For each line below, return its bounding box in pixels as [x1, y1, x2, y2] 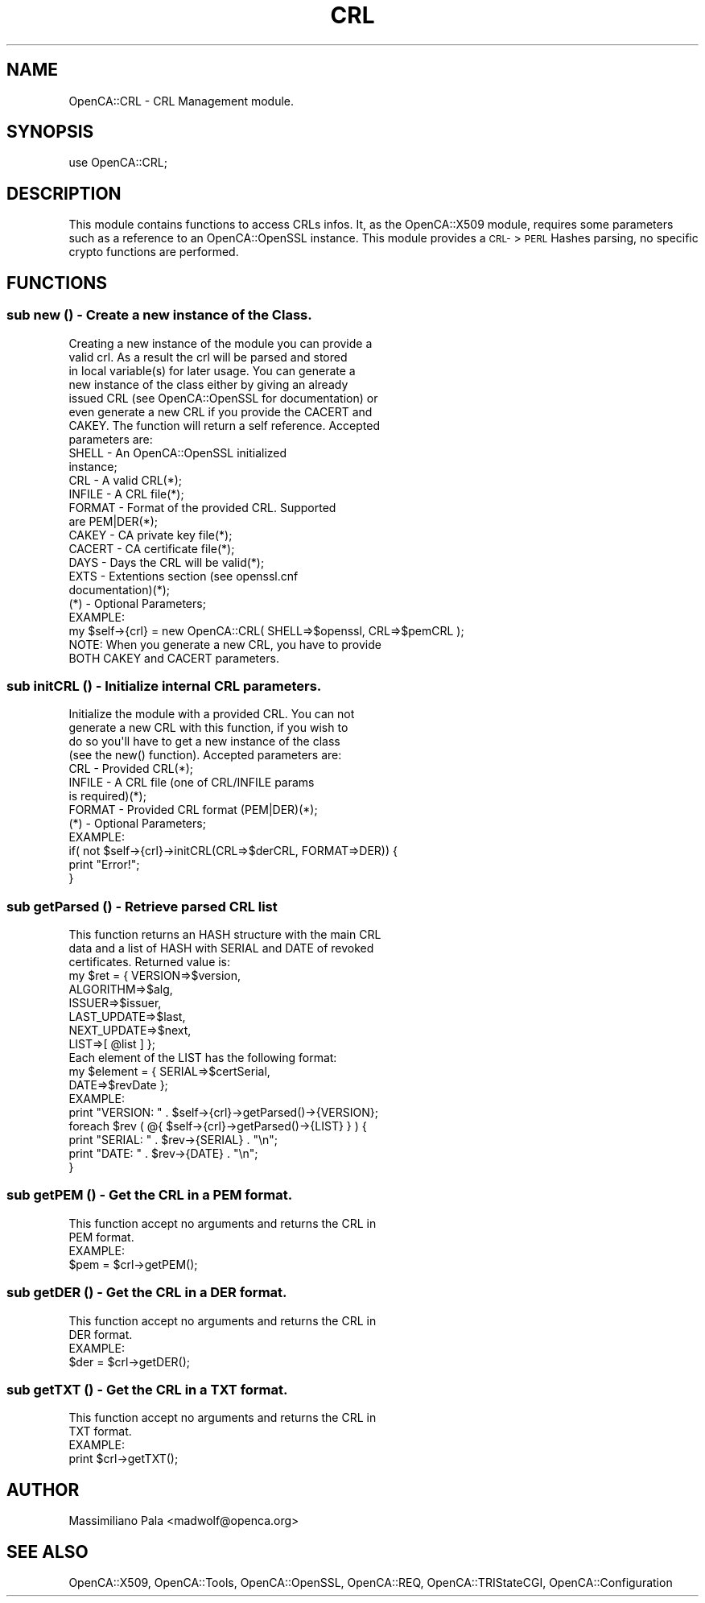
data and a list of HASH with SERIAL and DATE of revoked [68, 941, 374, 955]
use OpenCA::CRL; [68, 155, 167, 170]
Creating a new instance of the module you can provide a [68, 336, 373, 350]
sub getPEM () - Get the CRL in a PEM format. [6, 1187, 293, 1204]
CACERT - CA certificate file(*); [68, 541, 235, 556]
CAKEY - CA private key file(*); [68, 527, 233, 542]
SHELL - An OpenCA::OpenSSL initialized [68, 445, 287, 460]
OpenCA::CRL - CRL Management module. [68, 93, 295, 108]
